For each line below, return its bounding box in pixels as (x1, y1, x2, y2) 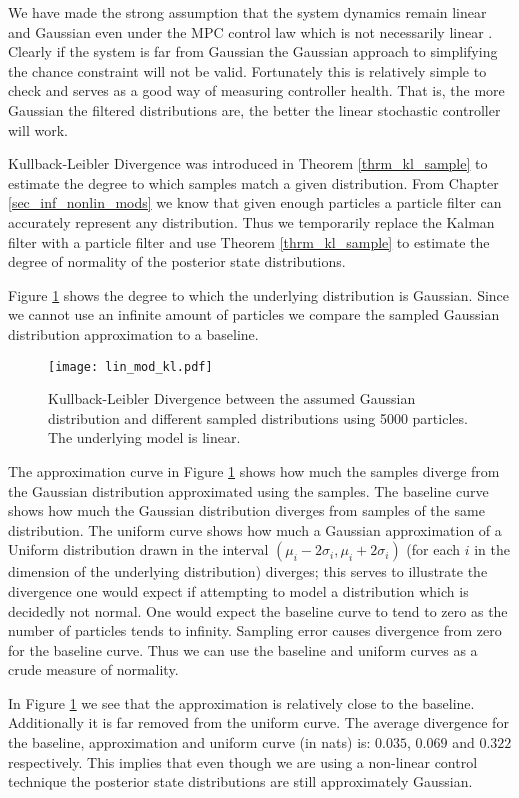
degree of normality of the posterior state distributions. (8, 251, 346, 272)
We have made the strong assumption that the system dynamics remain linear (8, 2, 487, 22)
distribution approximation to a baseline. (8, 323, 259, 344)
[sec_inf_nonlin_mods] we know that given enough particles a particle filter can (8, 192, 502, 213)
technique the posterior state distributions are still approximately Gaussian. (8, 771, 473, 792)
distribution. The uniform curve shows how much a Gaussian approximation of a (8, 519, 502, 540)
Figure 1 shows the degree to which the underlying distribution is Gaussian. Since (8, 284, 510, 305)
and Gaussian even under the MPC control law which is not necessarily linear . (8, 21, 493, 42)
